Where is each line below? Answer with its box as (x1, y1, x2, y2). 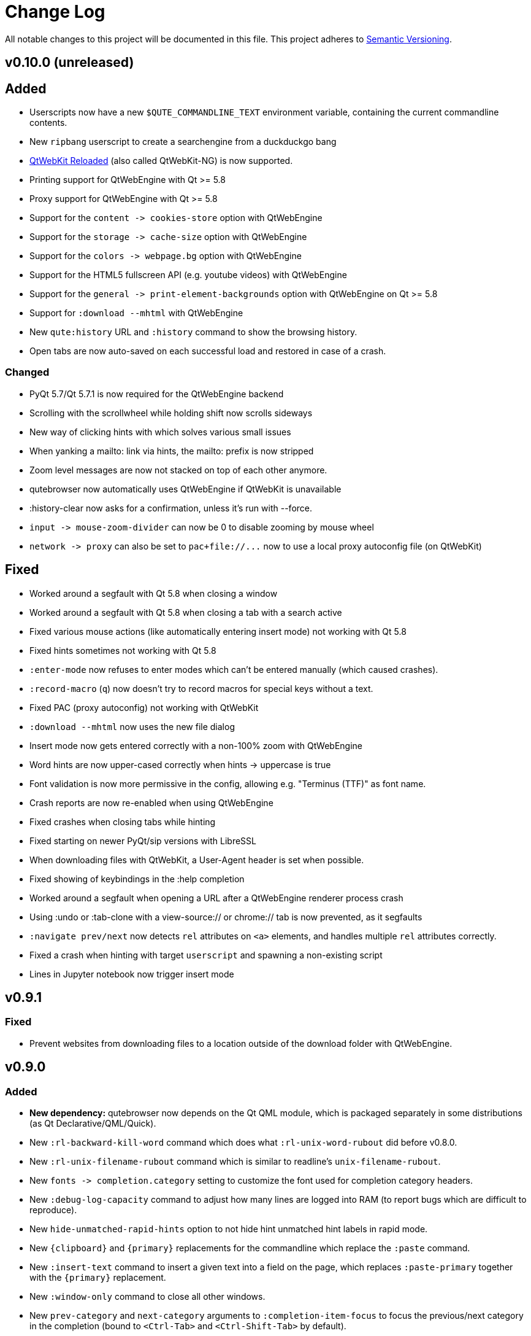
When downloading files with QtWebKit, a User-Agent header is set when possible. (29, 854, 364, 865)
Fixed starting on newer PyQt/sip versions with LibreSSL (29, 835, 257, 846)
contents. (29, 117, 67, 128)
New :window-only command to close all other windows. (29, 1291, 265, 1302)
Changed (5, 366, 50, 379)
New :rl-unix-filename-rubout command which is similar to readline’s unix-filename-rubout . (29, 1156, 441, 1167)
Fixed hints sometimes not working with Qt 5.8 (29, 645, 216, 656)
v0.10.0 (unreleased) (5, 55, 134, 71)
